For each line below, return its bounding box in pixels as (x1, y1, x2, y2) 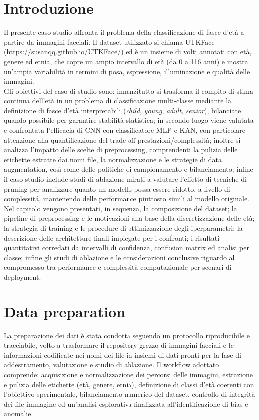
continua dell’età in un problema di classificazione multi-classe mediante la (4, 95, 232, 106)
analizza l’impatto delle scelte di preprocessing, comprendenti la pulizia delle (4, 144, 238, 155)
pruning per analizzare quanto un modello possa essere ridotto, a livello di (4, 183, 230, 194)
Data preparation (4, 301, 126, 321)
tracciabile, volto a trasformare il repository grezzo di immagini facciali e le (4, 340, 234, 350)
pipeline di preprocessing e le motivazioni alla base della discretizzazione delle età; (4, 213, 255, 223)
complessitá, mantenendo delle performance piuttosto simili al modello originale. (4, 193, 249, 204)
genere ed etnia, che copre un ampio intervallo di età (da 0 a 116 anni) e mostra (4, 56, 248, 66)
